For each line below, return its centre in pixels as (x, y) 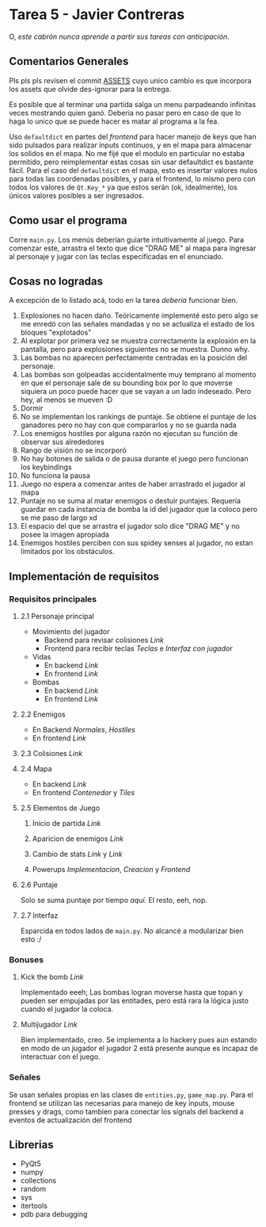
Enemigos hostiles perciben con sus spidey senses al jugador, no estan (137, 543)
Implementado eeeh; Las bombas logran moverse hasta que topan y (132, 992)
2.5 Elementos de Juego (60, 808)
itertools (34, 1206)
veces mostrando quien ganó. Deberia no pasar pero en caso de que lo (125, 113)
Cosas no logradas (56, 281)
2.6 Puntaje (39, 885)
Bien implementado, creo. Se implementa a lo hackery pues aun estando (139, 1040)
